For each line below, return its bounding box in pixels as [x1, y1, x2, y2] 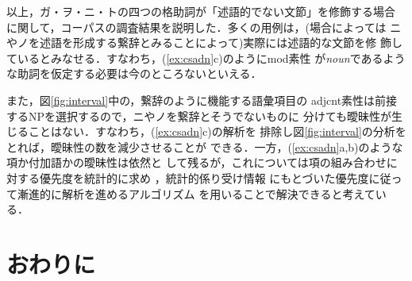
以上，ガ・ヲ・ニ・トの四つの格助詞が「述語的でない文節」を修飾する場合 [6, 3, 395, 19]
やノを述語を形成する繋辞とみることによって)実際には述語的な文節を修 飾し [6, 34, 402, 51]
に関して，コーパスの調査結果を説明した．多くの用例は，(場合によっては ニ [6, 18, 402, 35]
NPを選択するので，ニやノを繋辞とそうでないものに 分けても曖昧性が [28, 107, 392, 124]
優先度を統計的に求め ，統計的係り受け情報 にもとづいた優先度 [39, 169, 369, 186]
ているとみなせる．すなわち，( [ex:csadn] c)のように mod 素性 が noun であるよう [6, 49, 406, 66]
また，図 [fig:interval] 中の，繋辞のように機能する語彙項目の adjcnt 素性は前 [6, 91, 387, 108]
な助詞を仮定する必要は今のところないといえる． [6, 65, 262, 82]
